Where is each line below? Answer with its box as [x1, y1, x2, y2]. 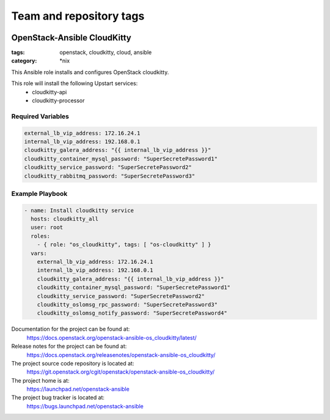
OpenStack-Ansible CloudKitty [11, 32, 131, 43]
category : [11, 57, 37, 64]
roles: [31, 233, 51, 239]
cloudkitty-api [32, 88, 67, 96]
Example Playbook [11, 189, 68, 198]
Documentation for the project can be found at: [11, 325, 130, 333]
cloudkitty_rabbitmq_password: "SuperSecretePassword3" [24, 172, 196, 179]
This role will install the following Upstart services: [11, 80, 138, 87]
